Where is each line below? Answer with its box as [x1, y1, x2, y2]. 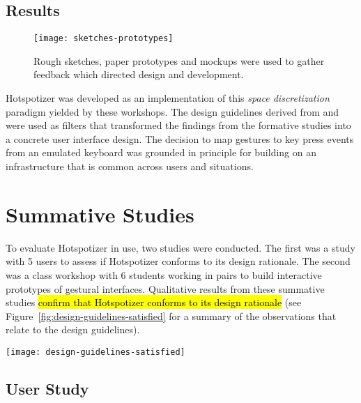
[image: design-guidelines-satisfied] [6, 347, 185, 357]
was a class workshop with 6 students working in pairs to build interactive [6, 267, 322, 282]
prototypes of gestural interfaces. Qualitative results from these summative [6, 281, 325, 296]
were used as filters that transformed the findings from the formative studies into [6, 118, 351, 132]
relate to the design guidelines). [6, 322, 140, 337]
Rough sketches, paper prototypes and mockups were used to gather [33, 53, 325, 68]
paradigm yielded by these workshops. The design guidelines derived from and [6, 104, 339, 119]
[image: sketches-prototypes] [33, 33, 174, 44]
